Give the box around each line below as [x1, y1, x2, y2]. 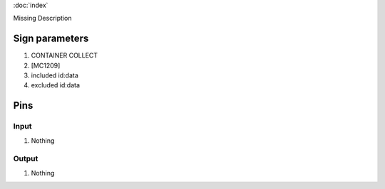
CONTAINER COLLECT [31, 51, 98, 60]
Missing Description [13, 14, 72, 23]
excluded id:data [31, 81, 81, 90]
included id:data [31, 71, 78, 80]
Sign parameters [13, 33, 89, 45]
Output [13, 153, 38, 163]
